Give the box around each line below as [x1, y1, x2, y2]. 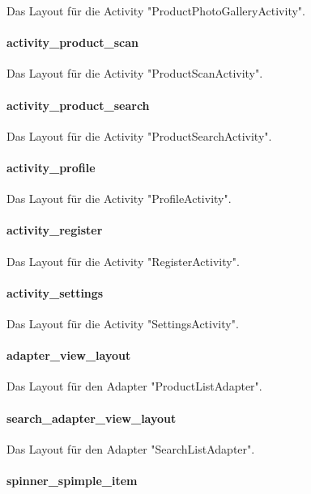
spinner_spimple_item [6, 471, 138, 488]
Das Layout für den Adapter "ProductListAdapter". [6, 378, 262, 395]
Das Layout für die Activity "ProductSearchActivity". [6, 127, 272, 144]
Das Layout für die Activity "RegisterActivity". [6, 252, 240, 269]
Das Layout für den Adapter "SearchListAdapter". [6, 440, 255, 457]
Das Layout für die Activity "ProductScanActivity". [6, 65, 263, 82]
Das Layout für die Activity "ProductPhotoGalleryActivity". [6, 2, 305, 19]
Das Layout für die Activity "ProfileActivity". [6, 190, 232, 207]
